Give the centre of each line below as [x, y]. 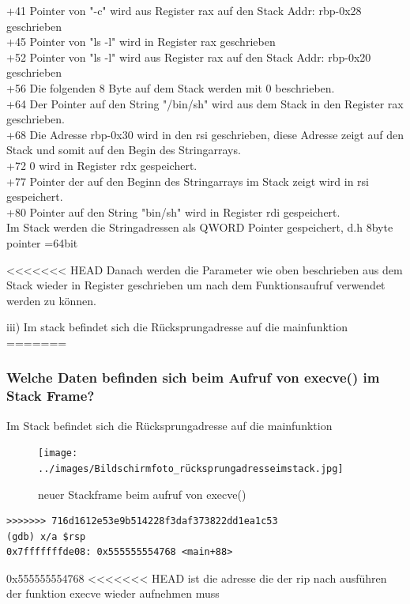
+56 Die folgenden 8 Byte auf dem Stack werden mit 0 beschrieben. [171, 87]
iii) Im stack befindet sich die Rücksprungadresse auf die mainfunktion [177, 327]
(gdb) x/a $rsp [46, 536]
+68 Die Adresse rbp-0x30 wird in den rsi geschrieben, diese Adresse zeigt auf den [205, 134]
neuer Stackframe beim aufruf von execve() [142, 494]
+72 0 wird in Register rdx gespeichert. [102, 165]
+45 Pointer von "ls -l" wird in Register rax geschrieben [141, 42]
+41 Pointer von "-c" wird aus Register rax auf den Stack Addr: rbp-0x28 [184, 10]
